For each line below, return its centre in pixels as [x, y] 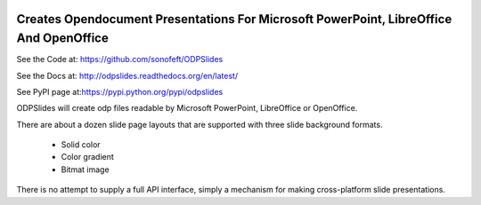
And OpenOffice [62, 39]
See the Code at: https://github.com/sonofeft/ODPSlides [120, 59]
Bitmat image [86, 170]
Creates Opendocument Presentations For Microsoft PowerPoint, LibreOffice [234, 19]
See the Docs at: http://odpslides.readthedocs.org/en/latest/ [127, 75]
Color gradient [88, 157]
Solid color [81, 145]
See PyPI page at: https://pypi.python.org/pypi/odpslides [120, 91]
